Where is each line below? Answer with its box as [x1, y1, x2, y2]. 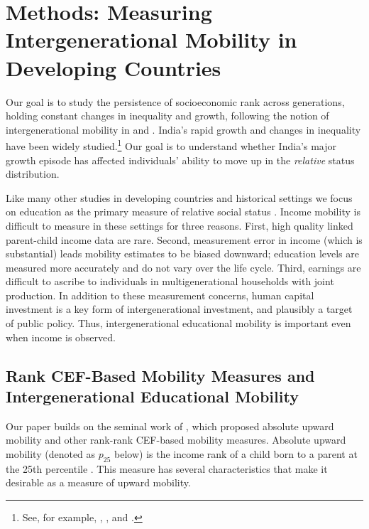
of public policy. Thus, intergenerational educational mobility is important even [6, 316, 351, 331]
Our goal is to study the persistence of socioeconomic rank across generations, [6, 94, 345, 109]
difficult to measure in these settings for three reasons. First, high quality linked [6, 218, 353, 233]
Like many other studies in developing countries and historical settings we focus [6, 190, 353, 205]
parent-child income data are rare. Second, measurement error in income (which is [6, 232, 363, 247]
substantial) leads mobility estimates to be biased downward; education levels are [6, 246, 359, 261]
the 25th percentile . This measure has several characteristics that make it [6, 461, 328, 476]
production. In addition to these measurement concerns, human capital [6, 287, 314, 302]
